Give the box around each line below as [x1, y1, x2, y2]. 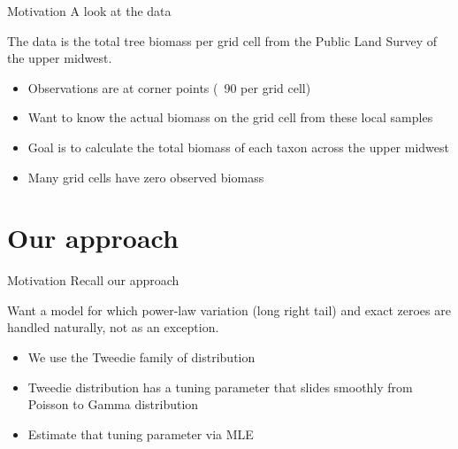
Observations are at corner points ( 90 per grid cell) [27, 78, 311, 97]
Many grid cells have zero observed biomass [27, 167, 264, 186]
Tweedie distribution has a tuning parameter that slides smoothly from [27, 377, 413, 396]
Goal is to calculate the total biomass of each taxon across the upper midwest [27, 137, 449, 156]
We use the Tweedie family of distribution [27, 348, 256, 367]
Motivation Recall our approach [7, 271, 179, 290]
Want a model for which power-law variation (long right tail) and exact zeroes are [7, 300, 451, 319]
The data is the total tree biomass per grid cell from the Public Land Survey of [7, 31, 438, 50]
